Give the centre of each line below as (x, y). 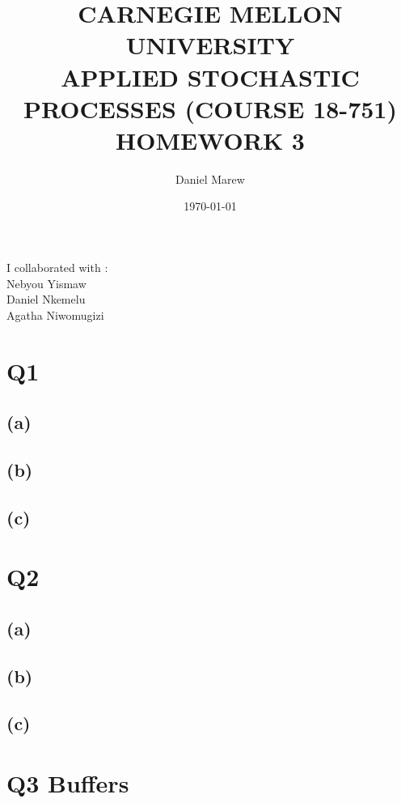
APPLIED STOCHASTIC (210, 76)
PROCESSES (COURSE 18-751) (210, 108)
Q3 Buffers (68, 783)
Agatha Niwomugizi (55, 314)
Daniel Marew (210, 178)
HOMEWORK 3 (210, 140)
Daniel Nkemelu (46, 299)
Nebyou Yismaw (46, 283)
